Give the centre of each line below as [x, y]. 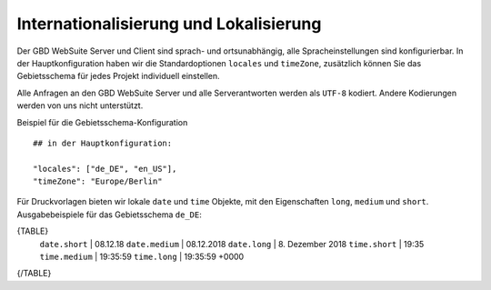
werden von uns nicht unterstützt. [80, 105]
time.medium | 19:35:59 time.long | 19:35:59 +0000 [142, 257]
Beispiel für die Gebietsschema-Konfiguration [102, 122]
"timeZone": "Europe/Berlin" [98, 181]
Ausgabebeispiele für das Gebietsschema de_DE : [109, 215]
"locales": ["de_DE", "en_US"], [105, 169]
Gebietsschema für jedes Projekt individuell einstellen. [118, 76]
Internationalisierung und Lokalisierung [169, 24]
